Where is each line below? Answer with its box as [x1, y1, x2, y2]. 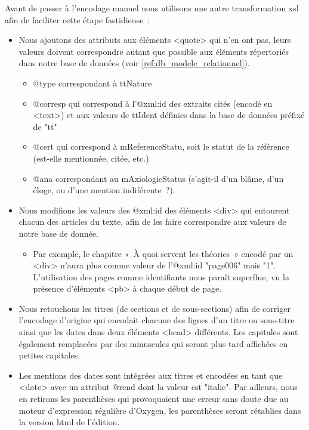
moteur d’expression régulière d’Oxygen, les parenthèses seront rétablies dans [18, 404, 301, 416]
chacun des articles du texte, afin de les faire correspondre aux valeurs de [18, 215, 286, 228]
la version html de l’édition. [18, 416, 120, 428]
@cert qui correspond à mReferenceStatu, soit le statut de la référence [33, 140, 289, 153]
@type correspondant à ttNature [33, 76, 152, 89]
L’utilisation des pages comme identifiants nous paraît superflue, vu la [33, 270, 289, 283]
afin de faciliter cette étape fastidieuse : [5, 13, 150, 26]
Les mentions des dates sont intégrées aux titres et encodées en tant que [18, 369, 283, 381]
